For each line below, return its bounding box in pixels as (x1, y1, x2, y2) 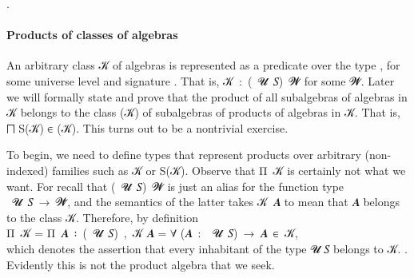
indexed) (6, 161, 49, 178)
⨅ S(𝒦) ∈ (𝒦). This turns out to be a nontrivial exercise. (6, 119, 289, 136)
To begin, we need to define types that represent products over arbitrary (6, 146, 361, 163)
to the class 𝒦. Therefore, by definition (6, 208, 198, 225)
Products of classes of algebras (6, 26, 178, 43)
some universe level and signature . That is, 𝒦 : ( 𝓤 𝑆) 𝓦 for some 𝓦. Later (6, 72, 395, 89)
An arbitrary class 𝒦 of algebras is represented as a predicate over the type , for (6, 57, 400, 73)
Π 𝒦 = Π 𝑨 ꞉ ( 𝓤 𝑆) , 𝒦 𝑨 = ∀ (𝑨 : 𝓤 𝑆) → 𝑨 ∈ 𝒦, (6, 224, 298, 241)
